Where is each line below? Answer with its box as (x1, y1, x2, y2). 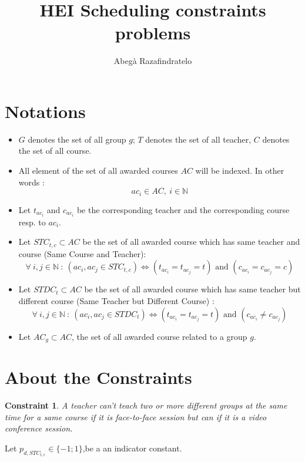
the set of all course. (18, 144, 92, 157)
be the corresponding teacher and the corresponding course (76, 203, 290, 215)
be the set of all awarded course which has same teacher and (82, 235, 300, 248)
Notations (5, 99, 86, 123)
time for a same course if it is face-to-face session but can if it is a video (5, 410, 267, 423)
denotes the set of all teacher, (145, 133, 252, 145)
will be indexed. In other (195, 164, 284, 177)
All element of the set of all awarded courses (18, 164, 178, 177)
